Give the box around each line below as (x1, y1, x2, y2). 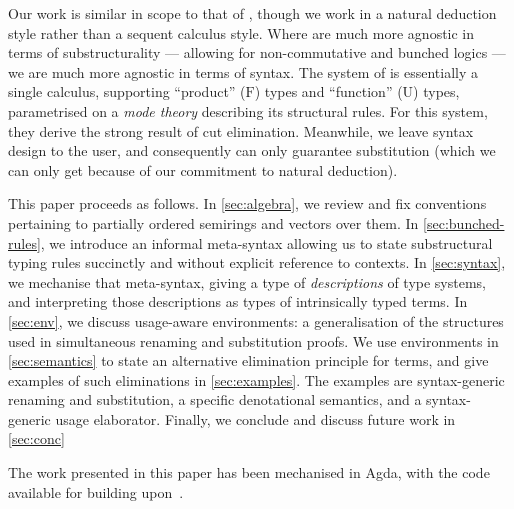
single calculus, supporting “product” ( (8, 81, 246, 102)
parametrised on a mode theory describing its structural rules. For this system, (8, 100, 488, 121)
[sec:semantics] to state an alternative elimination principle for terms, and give (8, 350, 489, 371)
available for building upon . (8, 481, 184, 502)
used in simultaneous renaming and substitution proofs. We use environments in (8, 330, 499, 351)
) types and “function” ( (254, 81, 403, 102)
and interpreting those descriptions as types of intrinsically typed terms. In (8, 291, 468, 312)
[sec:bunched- (423, 212, 505, 233)
